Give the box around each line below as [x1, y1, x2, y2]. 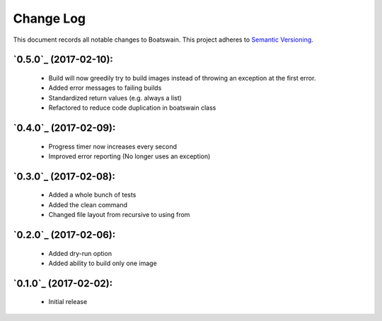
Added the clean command [48, 200, 127, 209]
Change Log [13, 11, 86, 26]
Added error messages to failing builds [48, 83, 162, 92]
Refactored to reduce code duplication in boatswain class [48, 103, 216, 112]
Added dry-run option [48, 249, 112, 257]
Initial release [48, 298, 88, 306]
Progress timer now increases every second [48, 142, 177, 151]
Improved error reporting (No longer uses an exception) [48, 152, 211, 160]
